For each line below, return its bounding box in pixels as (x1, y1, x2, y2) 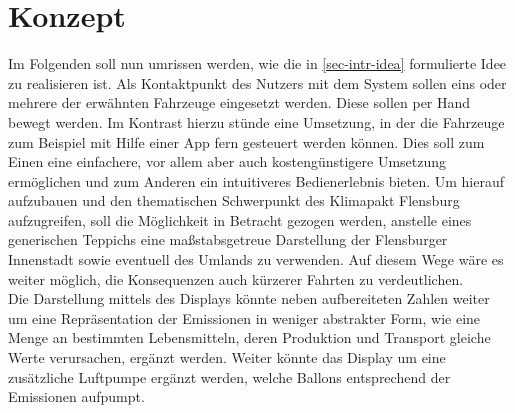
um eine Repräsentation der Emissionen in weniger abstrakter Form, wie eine (8, 307, 481, 328)
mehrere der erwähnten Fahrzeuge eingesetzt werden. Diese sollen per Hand (8, 92, 471, 113)
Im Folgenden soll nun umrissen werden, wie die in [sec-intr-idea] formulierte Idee (8, 53, 507, 74)
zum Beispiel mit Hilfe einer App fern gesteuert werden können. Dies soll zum (8, 131, 485, 152)
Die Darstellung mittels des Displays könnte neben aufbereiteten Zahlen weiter (8, 288, 490, 309)
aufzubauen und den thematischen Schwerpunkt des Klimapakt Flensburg (8, 190, 460, 211)
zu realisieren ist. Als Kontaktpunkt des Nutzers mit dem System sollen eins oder (8, 72, 507, 93)
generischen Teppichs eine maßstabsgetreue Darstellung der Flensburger (8, 229, 448, 250)
